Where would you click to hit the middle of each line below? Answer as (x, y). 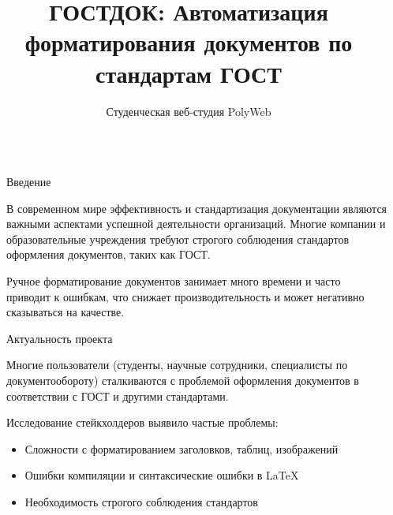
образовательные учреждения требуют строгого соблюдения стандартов (178, 239)
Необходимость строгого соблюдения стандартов (141, 502)
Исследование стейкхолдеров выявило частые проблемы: (142, 422)
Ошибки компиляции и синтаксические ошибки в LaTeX (162, 475)
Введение (29, 182)
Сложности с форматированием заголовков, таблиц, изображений (182, 448)
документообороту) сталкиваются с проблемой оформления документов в (183, 381)
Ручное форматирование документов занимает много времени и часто (174, 281)
